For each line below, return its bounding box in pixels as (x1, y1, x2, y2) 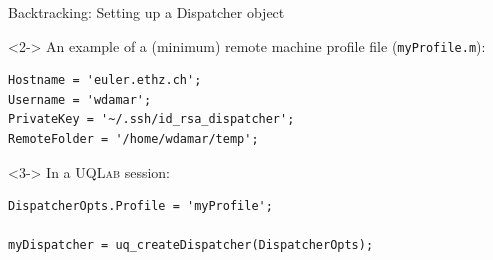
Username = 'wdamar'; (8, 92, 152, 107)
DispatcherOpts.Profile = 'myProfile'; (8, 199, 273, 214)
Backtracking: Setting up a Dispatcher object (8, 2, 285, 22)
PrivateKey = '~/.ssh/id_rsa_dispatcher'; (8, 112, 295, 127)
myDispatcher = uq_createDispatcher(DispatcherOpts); (8, 238, 374, 253)
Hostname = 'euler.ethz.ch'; (8, 73, 202, 88)
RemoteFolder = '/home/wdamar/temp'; (8, 132, 259, 147)
